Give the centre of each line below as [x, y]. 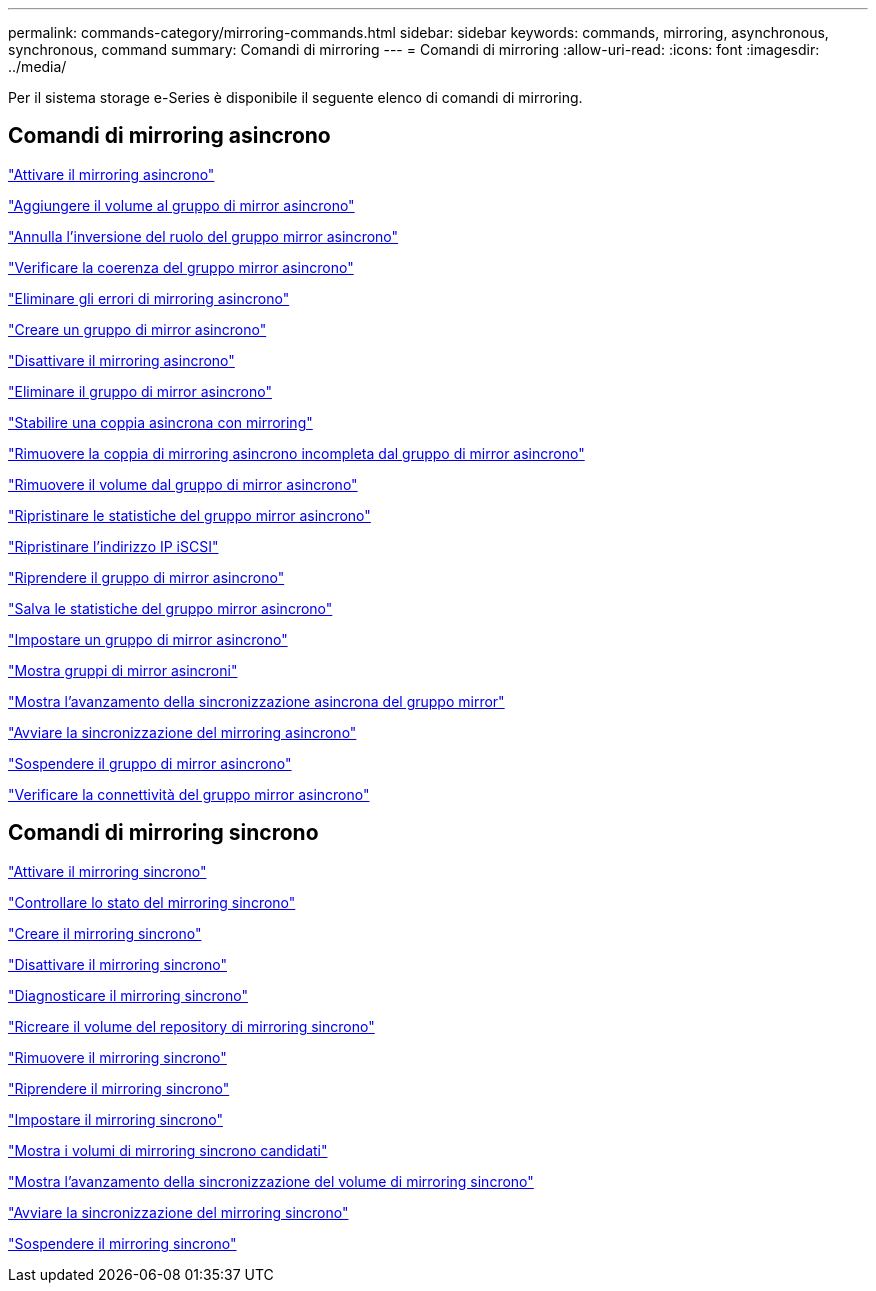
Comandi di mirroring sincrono [163, 833]
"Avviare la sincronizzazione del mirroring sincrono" [178, 1212]
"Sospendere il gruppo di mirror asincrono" [150, 763]
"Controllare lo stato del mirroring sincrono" [152, 902]
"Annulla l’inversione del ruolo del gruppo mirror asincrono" [203, 236]
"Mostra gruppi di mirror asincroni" [123, 670]
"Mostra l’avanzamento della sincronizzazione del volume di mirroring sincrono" [271, 1181]
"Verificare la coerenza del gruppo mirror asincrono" [181, 267]
